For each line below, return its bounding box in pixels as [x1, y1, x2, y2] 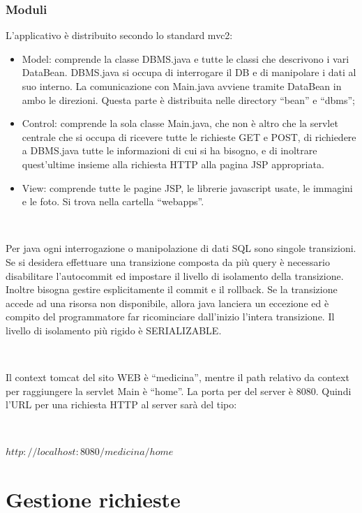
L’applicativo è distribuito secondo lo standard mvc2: [6, 28, 233, 43]
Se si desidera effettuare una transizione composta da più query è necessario [6, 254, 330, 269]
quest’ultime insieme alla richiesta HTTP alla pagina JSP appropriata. [22, 156, 324, 171]
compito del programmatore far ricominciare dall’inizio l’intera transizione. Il [6, 309, 335, 324]
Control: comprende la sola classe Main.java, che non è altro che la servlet [22, 116, 338, 131]
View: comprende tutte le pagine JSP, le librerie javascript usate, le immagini [22, 180, 353, 195]
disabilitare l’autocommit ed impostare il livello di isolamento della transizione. [6, 268, 344, 283]
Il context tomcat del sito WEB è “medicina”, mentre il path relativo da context [6, 370, 349, 385]
